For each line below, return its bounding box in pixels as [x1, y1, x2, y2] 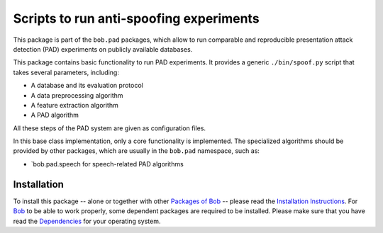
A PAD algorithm [30, 110, 79, 120]
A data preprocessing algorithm [30, 91, 123, 99]
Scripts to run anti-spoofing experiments [13, 11, 260, 26]
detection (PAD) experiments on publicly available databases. [13, 45, 193, 53]
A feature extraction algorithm [30, 101, 118, 109]
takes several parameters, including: [13, 68, 120, 76]
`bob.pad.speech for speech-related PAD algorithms [30, 159, 184, 168]
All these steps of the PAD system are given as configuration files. [13, 124, 206, 132]
